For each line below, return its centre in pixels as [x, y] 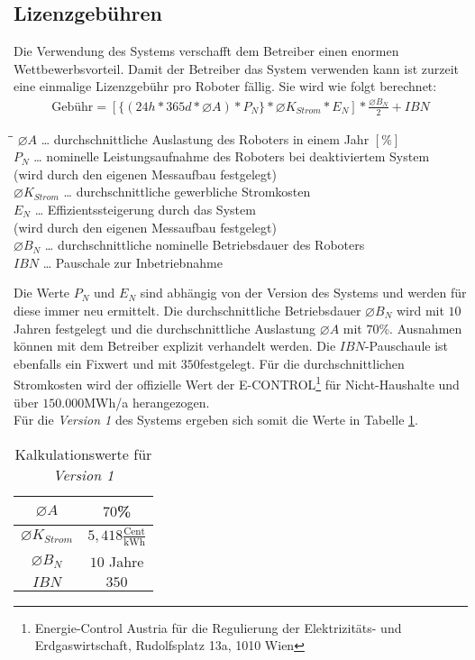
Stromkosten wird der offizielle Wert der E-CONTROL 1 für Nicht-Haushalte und [237, 383]
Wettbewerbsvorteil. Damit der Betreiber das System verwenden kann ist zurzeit [237, 68]
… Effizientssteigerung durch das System [145, 209]
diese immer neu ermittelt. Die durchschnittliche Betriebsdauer [187, 310]
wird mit [420, 310]
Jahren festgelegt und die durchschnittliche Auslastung [165, 328]
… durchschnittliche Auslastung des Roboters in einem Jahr [205, 138]
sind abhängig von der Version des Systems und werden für [303, 293]
